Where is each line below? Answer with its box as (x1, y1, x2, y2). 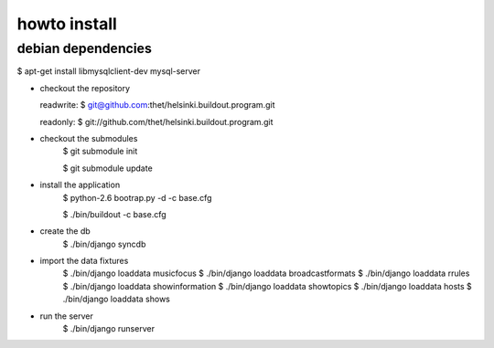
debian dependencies (16, 40, 153, 57)
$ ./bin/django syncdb (62, 238, 146, 249)
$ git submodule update (62, 163, 153, 174)
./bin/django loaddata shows (62, 293, 171, 305)
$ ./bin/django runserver (62, 323, 156, 334)
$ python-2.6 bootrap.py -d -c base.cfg (62, 192, 212, 203)
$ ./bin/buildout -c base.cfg (62, 208, 166, 219)
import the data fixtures (39, 256, 129, 267)
